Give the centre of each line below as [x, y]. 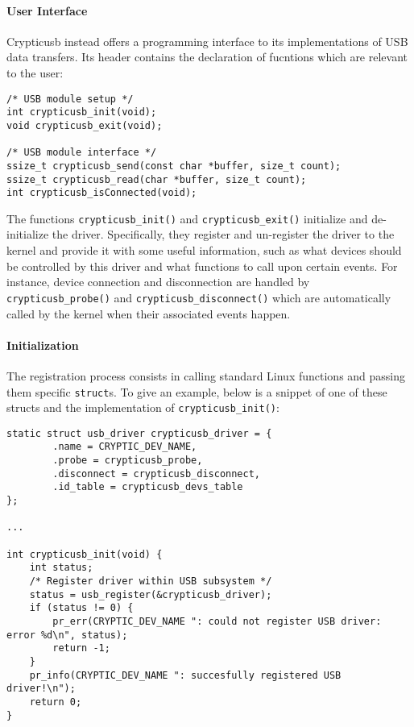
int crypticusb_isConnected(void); [102, 193]
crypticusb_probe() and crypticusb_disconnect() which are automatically [199, 297]
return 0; [56, 702]
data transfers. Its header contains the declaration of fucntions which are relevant [207, 57]
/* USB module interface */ [82, 153]
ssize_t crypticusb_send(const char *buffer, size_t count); [174, 166]
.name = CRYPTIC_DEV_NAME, [125, 447]
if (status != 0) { [81, 608]
